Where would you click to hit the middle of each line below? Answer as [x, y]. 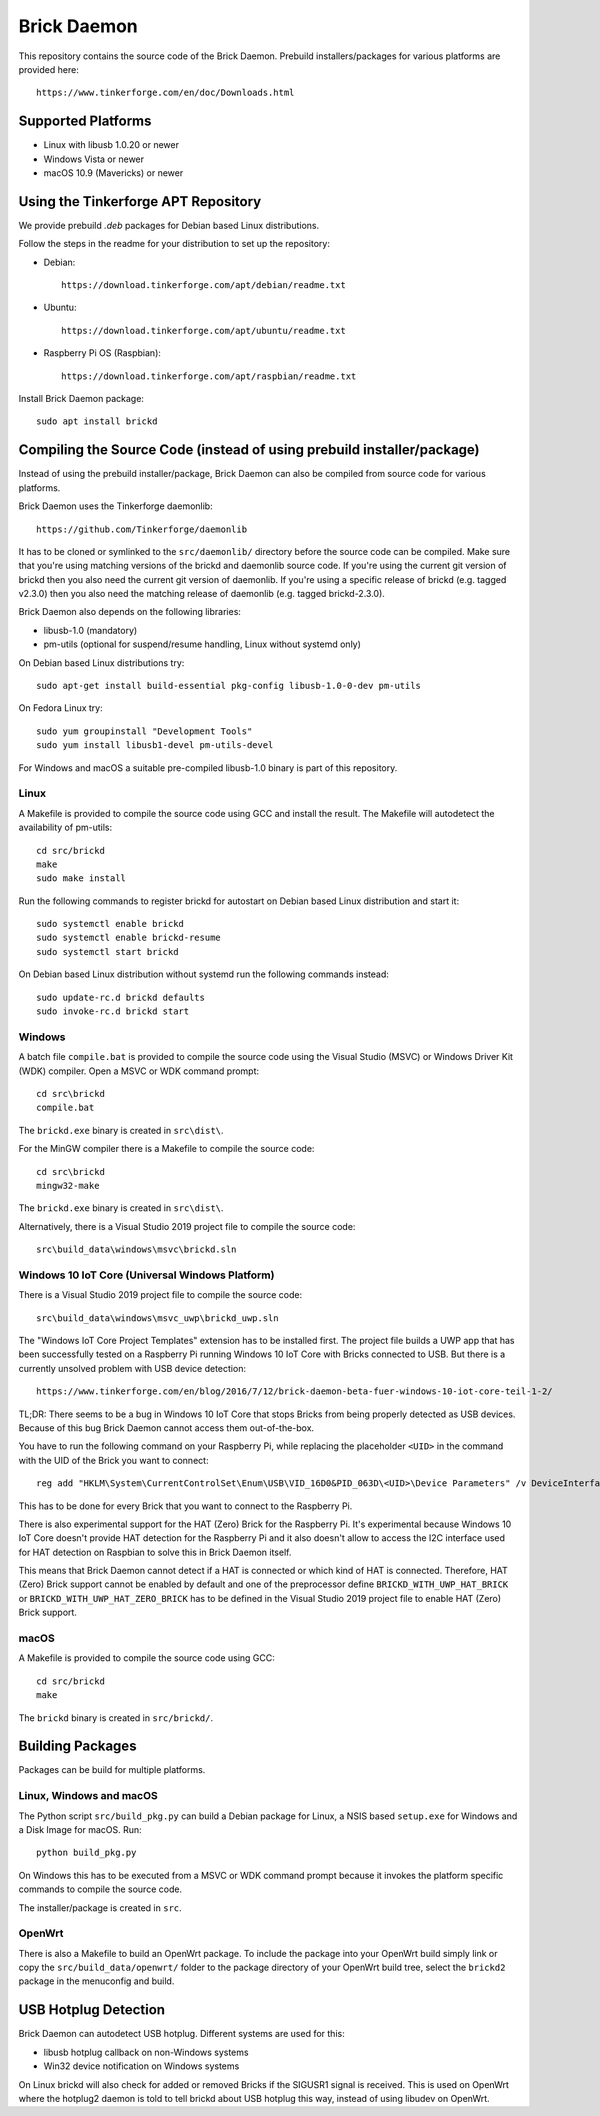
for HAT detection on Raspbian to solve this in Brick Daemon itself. [155, 1552]
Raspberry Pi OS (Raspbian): [102, 353]
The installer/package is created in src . [100, 1907]
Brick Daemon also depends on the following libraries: [130, 612]
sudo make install [81, 878]
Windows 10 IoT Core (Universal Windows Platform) [146, 1275]
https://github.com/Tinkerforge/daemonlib [142, 529]
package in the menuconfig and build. [96, 1981]
